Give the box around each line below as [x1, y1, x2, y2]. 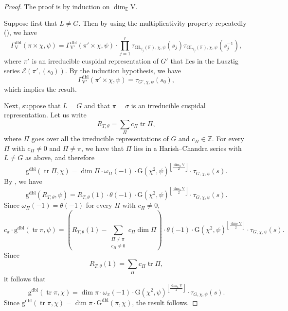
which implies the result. [4, 84, 77, 94]
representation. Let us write [4, 110, 87, 120]
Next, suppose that [4, 100, 61, 110]
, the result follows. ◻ [132, 297, 198, 307]
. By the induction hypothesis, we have [65, 65, 181, 75]
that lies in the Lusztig [170, 55, 238, 65]
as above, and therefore [25, 152, 94, 163]
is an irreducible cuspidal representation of [32, 55, 159, 65]
